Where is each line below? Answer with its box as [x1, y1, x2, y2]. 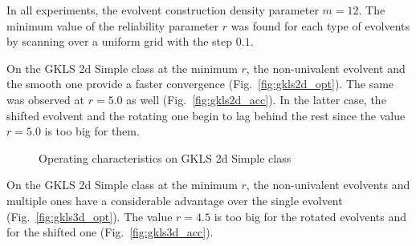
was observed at [6, 91, 85, 107]
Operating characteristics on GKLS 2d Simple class [39, 149, 292, 166]
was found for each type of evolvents [230, 17, 410, 34]
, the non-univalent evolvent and [246, 59, 406, 76]
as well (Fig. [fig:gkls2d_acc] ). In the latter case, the [126, 91, 386, 107]
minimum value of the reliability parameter [6, 17, 219, 34]
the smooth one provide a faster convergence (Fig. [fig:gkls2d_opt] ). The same [6, 75, 394, 92]
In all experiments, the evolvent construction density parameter [6, 2, 319, 18]
